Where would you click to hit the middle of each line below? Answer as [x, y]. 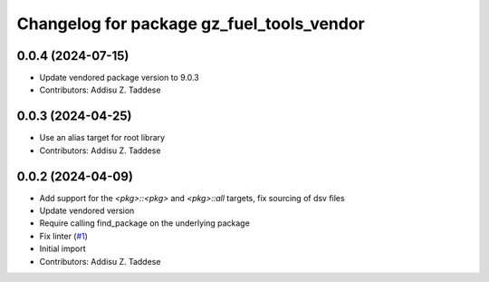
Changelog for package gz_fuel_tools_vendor [191, 24]
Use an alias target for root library [102, 138]
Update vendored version [87, 211]
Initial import [62, 248]
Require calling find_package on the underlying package [145, 223]
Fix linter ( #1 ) [63, 236]
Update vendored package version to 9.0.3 [119, 78]
